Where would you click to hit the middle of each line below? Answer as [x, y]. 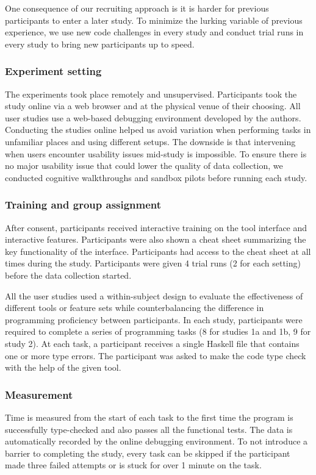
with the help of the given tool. [63, 367]
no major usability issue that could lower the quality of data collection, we [144, 166]
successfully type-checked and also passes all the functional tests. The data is [149, 429]
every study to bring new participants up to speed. [100, 44]
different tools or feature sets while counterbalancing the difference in [135, 308]
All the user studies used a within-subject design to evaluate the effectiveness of [154, 295]
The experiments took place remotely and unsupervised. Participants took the [151, 94]
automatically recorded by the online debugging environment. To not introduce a [156, 441]
